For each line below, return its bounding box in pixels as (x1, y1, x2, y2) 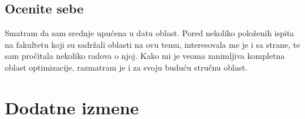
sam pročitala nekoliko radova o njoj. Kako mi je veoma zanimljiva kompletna (5, 50, 285, 62)
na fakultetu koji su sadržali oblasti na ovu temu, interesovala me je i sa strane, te (5, 38, 300, 50)
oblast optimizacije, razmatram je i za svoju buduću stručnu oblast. (5, 61, 248, 73)
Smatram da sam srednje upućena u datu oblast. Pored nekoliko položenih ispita (5, 27, 294, 39)
